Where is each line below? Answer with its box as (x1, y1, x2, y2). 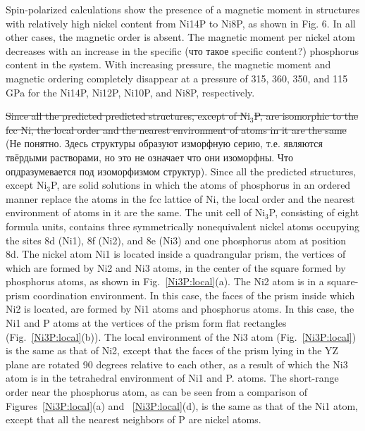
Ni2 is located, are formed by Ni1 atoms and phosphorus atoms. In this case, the (6, 301, 354, 316)
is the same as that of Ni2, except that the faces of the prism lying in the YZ (6, 343, 339, 358)
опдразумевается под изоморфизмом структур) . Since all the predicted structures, (6, 163, 357, 178)
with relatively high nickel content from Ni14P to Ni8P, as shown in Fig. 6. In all (6, 15, 356, 30)
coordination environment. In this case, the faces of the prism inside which (33, 287, 355, 302)
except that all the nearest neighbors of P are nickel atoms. (6, 412, 261, 427)
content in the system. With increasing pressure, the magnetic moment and (6, 57, 331, 72)
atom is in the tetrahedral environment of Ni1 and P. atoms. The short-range (6, 370, 339, 385)
